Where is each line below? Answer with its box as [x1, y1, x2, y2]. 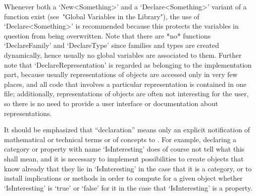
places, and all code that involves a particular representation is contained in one [4, 78, 247, 89]
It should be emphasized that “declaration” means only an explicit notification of [4, 124, 250, 135]
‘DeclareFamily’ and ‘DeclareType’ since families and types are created [4, 40, 219, 50]
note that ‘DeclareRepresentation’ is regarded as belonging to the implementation [4, 59, 252, 70]
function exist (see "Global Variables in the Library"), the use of [4, 11, 200, 21]
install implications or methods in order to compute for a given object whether [4, 173, 243, 183]
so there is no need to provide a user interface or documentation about [4, 98, 218, 108]
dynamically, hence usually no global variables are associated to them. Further [4, 49, 242, 60]
